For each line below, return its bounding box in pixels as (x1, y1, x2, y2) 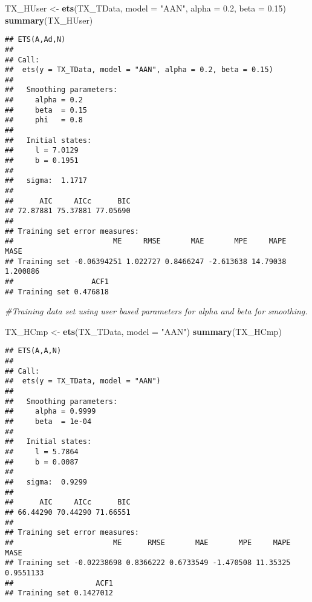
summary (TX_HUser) (5, 13, 93, 26)
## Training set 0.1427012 (5, 589, 113, 598)
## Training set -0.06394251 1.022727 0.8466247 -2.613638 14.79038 (5, 257, 287, 266)
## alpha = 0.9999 (5, 407, 96, 416)
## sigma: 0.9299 (5, 477, 88, 486)
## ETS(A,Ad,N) (5, 35, 66, 44)
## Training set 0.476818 (5, 287, 109, 296)
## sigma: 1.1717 (5, 176, 88, 185)
